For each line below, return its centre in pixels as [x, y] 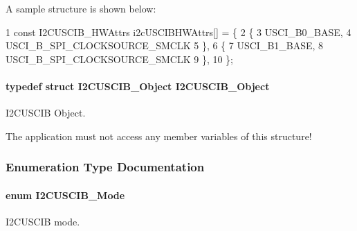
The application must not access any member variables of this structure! [159, 136]
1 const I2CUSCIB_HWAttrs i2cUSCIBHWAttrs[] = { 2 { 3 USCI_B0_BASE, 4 [178, 32]
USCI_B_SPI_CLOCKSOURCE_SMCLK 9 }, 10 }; [120, 59]
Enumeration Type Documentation [105, 167]
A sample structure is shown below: [81, 8]
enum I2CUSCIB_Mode [65, 195]
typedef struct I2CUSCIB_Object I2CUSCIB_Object [138, 86]
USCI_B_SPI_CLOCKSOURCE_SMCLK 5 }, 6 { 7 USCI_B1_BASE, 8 [165, 45]
